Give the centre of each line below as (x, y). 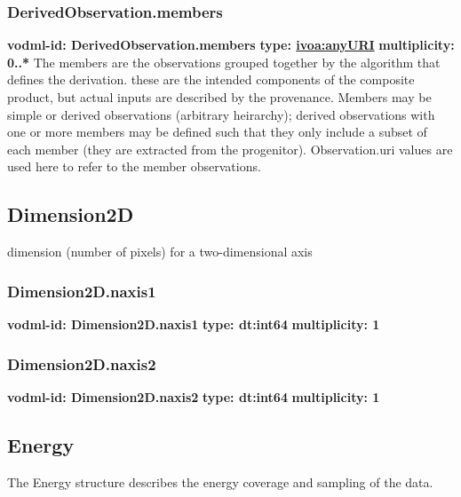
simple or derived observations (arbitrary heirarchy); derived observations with (221, 114)
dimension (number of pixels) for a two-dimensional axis (160, 252)
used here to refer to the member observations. (134, 166)
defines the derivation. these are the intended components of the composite (211, 79)
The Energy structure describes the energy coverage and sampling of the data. (220, 481)
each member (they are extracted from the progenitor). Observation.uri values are (230, 149)
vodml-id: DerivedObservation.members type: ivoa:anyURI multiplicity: (231, 45)
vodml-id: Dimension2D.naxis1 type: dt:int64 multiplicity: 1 (194, 323)
